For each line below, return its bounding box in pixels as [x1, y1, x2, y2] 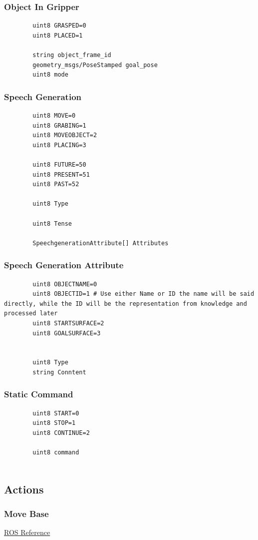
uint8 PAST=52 [32, 181, 79, 188]
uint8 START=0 [32, 409, 79, 417]
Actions [4, 481, 44, 496]
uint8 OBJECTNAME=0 [32, 280, 97, 288]
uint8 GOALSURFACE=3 [32, 329, 101, 337]
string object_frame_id [32, 52, 111, 59]
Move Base [4, 507, 49, 519]
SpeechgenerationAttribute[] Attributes [32, 239, 169, 247]
